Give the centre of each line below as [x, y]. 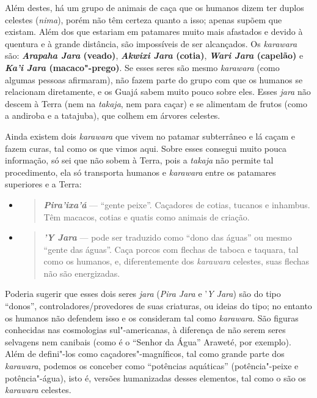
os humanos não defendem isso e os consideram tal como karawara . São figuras [152, 317]
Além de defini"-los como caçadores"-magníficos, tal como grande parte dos [145, 354]
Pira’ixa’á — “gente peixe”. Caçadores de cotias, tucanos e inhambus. [177, 204]
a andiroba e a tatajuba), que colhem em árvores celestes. [113, 115]
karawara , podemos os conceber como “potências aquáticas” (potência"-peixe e [152, 366]
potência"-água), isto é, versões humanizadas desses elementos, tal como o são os [155, 377]
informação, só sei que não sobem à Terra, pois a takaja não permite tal [139, 160]
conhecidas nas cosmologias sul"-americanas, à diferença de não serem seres [145, 330]
